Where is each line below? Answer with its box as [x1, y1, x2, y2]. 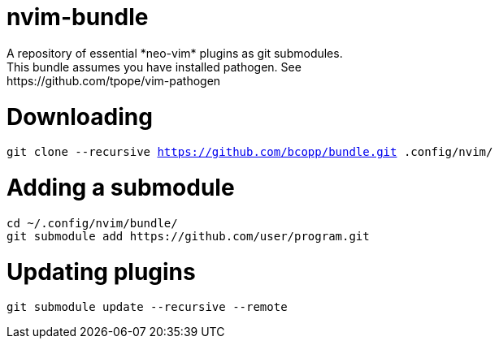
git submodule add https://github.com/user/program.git [7, 229, 370, 243]
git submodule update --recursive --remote [7, 300, 288, 314]
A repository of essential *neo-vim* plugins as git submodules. [7, 45, 343, 60]
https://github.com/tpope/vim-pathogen [7, 73, 221, 88]
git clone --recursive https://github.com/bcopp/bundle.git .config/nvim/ [7, 145, 493, 159]
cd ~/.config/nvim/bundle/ [7, 216, 178, 230]
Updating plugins [7, 257, 196, 286]
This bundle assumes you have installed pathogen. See [7, 59, 302, 74]
